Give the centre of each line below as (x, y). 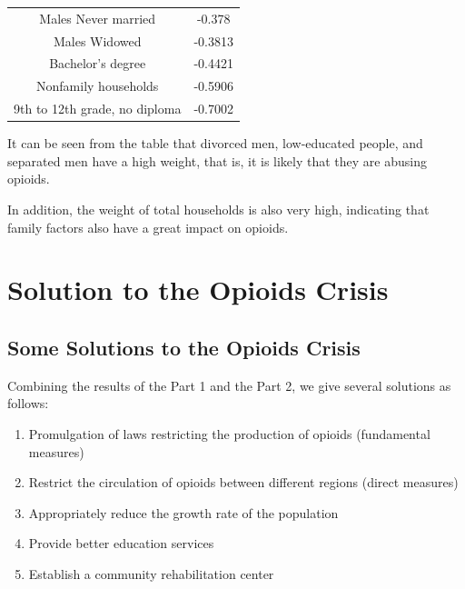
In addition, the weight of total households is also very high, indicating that (218, 209)
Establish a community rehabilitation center (151, 573)
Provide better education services (121, 543)
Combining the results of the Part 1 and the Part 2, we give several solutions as (229, 385)
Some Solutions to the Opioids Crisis (184, 347)
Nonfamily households (98, 86)
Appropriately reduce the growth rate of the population (183, 512)
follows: (28, 403)
